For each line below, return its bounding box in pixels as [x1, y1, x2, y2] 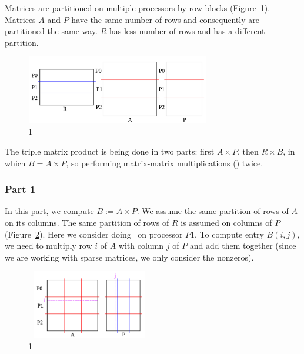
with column [118, 239, 164, 252]
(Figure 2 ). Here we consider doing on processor [5, 228, 183, 240]
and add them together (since [189, 239, 296, 252]
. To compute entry [195, 228, 264, 240]
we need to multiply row [5, 239, 92, 252]
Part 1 [5, 182, 36, 196]
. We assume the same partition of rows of [136, 205, 289, 217]
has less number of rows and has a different [109, 25, 265, 37]
